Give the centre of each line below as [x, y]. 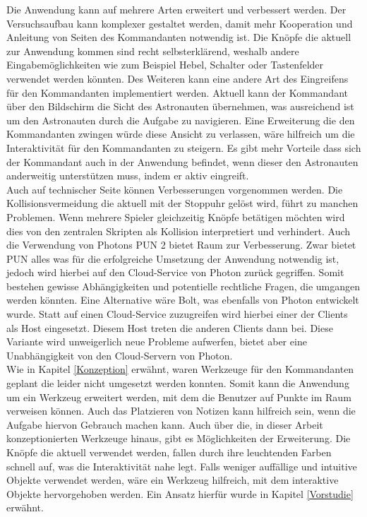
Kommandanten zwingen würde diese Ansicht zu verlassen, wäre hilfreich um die [181, 134]
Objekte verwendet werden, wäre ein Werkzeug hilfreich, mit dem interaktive [173, 480]
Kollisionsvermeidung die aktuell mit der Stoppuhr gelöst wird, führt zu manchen [182, 203]
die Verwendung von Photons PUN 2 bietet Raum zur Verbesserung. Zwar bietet [181, 245]
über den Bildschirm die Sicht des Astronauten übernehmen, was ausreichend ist [180, 106]
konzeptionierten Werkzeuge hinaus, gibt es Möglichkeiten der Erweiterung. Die [179, 438]
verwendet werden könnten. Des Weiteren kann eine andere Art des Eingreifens [178, 78]
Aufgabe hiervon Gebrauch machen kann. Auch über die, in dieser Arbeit [165, 424]
